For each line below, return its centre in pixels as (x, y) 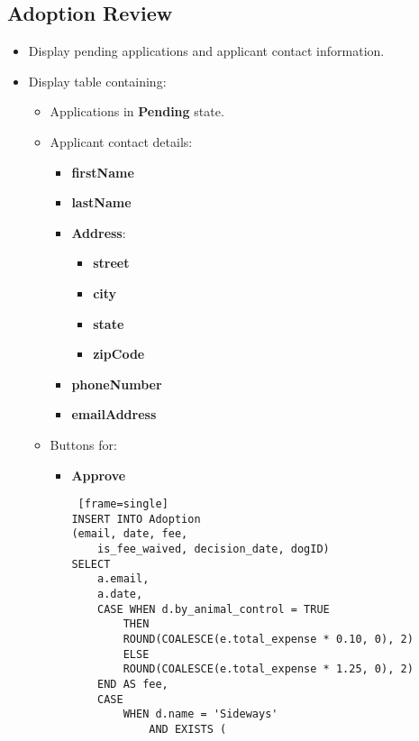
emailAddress (114, 414)
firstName (103, 172)
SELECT (91, 564)
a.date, (120, 595)
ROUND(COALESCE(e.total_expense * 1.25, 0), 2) (268, 669)
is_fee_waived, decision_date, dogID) (214, 549)
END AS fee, (133, 684)
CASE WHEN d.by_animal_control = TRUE (214, 609)
